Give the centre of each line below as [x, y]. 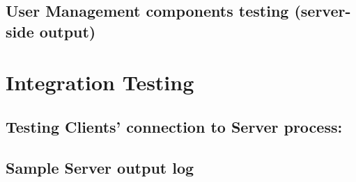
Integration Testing [100, 82]
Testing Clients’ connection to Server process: [174, 126]
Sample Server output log [100, 167]
